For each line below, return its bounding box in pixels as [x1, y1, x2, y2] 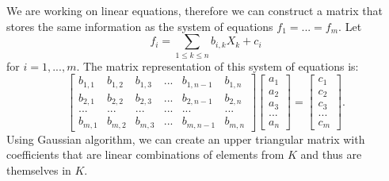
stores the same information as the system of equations [6, 17, 273, 34]
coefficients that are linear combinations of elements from [6, 146, 284, 163]
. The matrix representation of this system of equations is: [76, 57, 359, 74]
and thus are [300, 146, 362, 163]
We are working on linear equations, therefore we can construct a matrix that [6, 2, 383, 18]
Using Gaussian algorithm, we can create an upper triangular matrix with [6, 130, 365, 147]
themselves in [6, 161, 71, 178]
